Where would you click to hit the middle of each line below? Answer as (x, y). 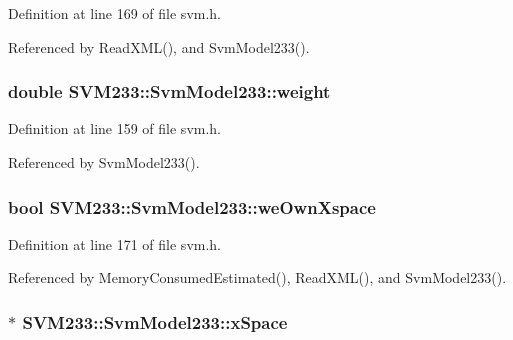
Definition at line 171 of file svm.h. (115, 243)
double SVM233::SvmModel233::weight (169, 91)
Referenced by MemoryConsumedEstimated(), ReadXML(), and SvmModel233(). (257, 277)
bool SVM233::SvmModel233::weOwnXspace (192, 206)
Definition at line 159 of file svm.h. (115, 128)
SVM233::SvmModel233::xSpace (155, 321)
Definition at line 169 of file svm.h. (115, 13)
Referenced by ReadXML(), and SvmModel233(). (159, 46)
